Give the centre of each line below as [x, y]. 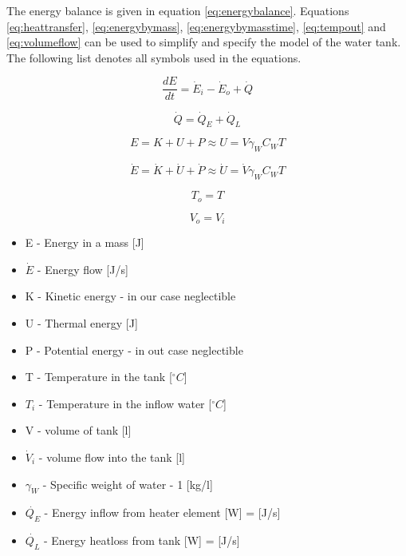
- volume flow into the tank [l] [112, 457]
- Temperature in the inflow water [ [125, 403]
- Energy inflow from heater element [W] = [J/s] [162, 512]
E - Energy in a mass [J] [85, 242]
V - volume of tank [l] [78, 430]
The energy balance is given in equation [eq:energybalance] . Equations [178, 10]
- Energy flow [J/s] [83, 269]
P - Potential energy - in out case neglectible [134, 349]
